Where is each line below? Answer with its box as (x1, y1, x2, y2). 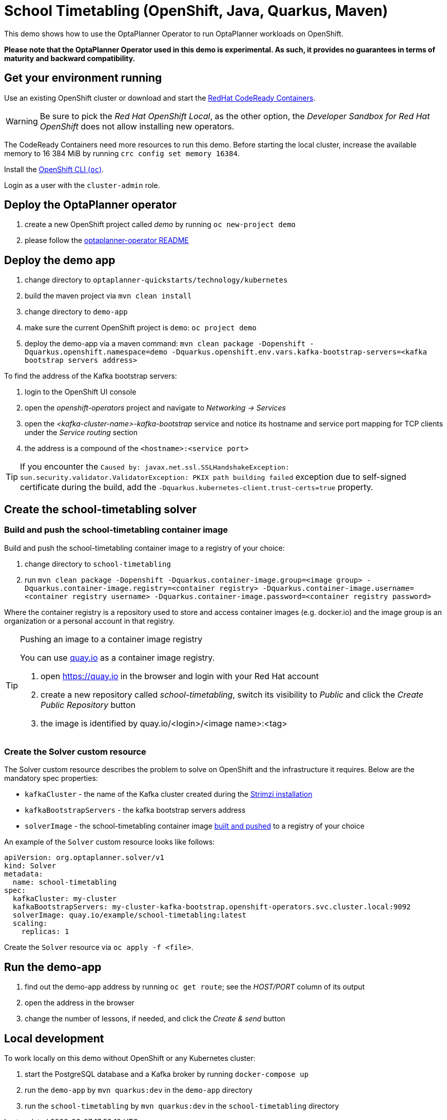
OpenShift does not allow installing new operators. (40, 121, 235, 132)
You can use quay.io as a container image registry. (20, 652, 215, 663)
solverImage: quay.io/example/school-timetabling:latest (12, 911, 247, 920)
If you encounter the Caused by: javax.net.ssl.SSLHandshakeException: (20, 461, 289, 472)
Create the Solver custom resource (4, 746, 146, 757)
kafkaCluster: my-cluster (12, 894, 117, 903)
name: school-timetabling (12, 878, 117, 887)
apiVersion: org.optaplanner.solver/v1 (4, 853, 164, 862)
